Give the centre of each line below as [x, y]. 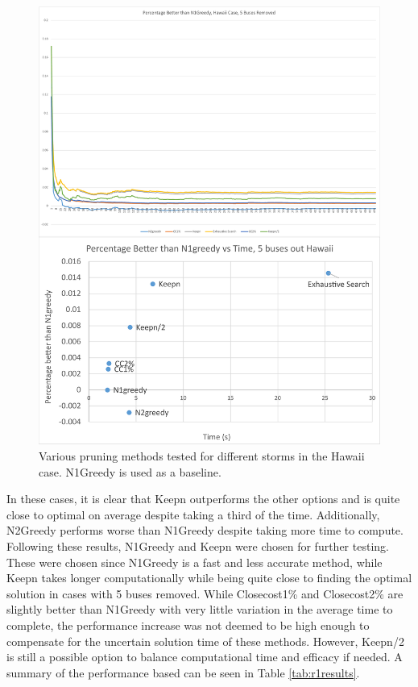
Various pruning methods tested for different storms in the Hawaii [202, 455]
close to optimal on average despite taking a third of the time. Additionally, [193, 514]
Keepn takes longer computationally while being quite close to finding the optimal [209, 578]
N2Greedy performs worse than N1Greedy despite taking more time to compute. [205, 530]
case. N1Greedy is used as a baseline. [130, 471]
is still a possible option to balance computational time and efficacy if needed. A [205, 657]
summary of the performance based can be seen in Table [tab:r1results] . [183, 672]
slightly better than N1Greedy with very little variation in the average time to [200, 609]
